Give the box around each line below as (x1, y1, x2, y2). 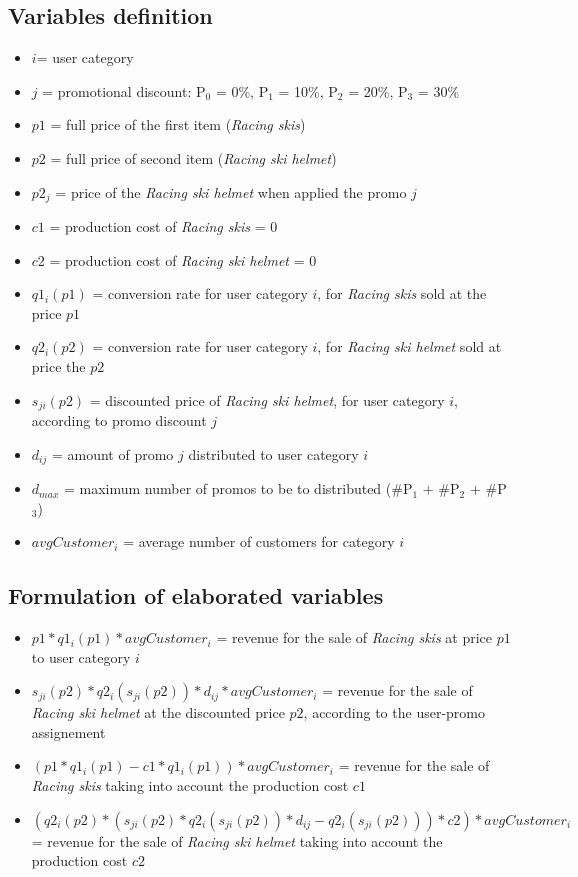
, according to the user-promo (303, 702, 485, 723)
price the (31, 356, 86, 376)
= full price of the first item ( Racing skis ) (50, 114, 306, 135)
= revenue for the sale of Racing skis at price (216, 627, 493, 648)
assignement (31, 721, 106, 742)
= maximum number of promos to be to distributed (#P (63, 478, 413, 499)
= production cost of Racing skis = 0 (49, 216, 278, 237)
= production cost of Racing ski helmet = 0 (49, 249, 317, 270)
